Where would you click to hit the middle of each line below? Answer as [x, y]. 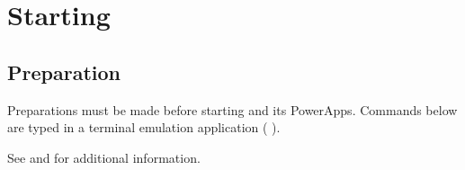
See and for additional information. [104, 157]
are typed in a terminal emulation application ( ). [144, 127]
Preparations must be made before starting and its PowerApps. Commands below [232, 109]
